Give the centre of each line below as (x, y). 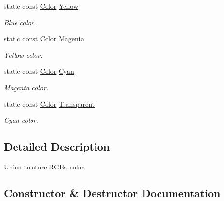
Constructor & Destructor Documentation (112, 193)
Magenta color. (26, 87)
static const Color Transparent (49, 104)
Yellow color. (23, 55)
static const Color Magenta (44, 39)
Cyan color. (21, 120)
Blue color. (20, 22)
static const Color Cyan (39, 71)
